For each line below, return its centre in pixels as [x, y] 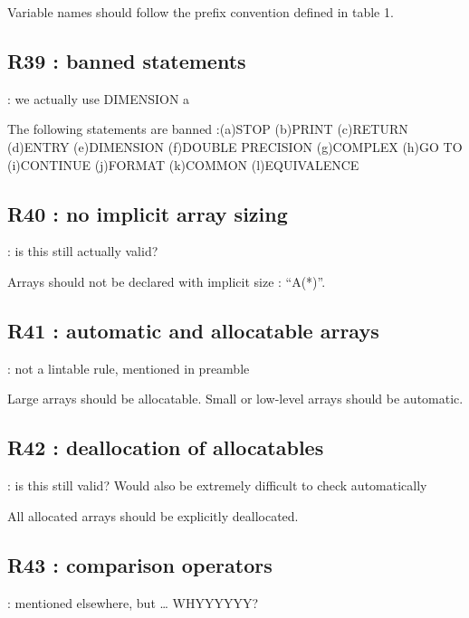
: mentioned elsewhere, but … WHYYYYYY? [133, 602]
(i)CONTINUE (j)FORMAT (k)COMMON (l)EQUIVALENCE [183, 164]
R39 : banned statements [127, 60]
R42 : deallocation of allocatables [166, 447]
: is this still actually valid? [83, 251]
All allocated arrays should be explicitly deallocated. [153, 515]
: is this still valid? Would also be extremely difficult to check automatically [217, 485]
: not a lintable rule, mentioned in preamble [129, 368]
